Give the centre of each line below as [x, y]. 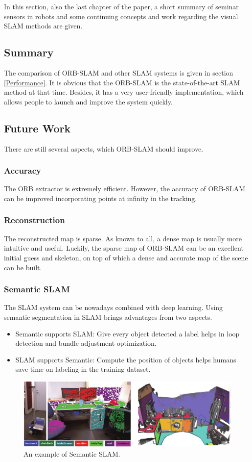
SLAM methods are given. [43, 26]
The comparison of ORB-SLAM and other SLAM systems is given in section [119, 72]
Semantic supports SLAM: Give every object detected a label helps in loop [127, 333]
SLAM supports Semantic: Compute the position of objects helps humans [126, 359]
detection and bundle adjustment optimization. [86, 343]
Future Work [37, 128]
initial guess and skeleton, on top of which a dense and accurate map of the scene [126, 257]
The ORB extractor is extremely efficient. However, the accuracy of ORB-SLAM [125, 189]
